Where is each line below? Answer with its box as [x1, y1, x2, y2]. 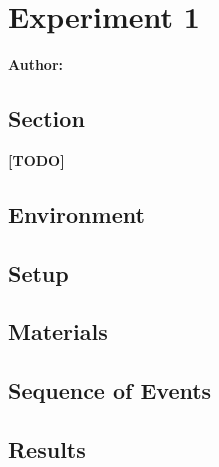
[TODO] [8, 149, 65, 170]
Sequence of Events [8, 375, 212, 406]
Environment [8, 198, 145, 229]
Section [8, 103, 85, 134]
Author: [8, 54, 64, 75]
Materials [8, 316, 108, 347]
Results [8, 434, 86, 465]
